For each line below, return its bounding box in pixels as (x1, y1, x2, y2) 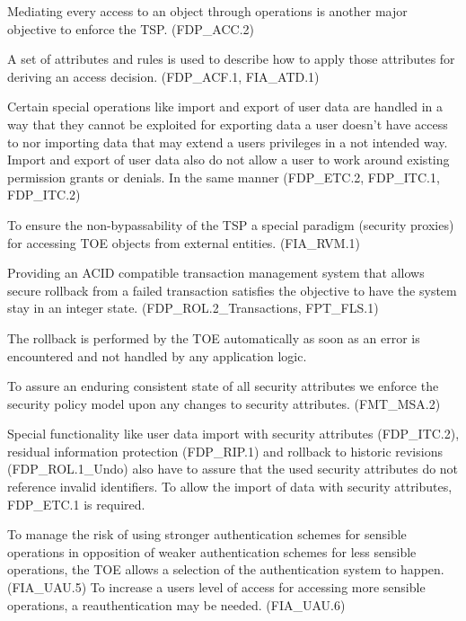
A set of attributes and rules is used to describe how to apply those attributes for (7, 49, 455, 68)
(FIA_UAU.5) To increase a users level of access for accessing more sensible (7, 578, 426, 597)
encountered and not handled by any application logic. (7, 346, 307, 365)
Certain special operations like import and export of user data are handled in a (7, 97, 444, 116)
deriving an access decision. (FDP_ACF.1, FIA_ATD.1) (7, 67, 320, 85)
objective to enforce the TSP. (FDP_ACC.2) (7, 19, 254, 38)
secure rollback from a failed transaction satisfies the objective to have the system (7, 280, 457, 299)
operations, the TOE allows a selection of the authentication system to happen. (7, 560, 444, 579)
